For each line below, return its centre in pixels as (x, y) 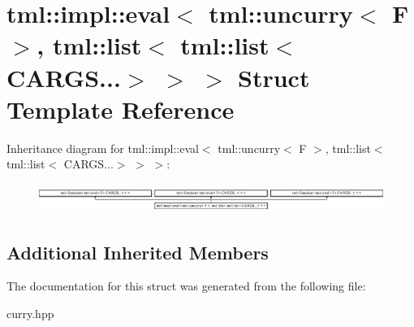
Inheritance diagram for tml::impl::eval (103, 148)
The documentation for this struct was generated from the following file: (186, 286)
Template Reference (121, 109)
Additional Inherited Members (138, 252)
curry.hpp (30, 314)
